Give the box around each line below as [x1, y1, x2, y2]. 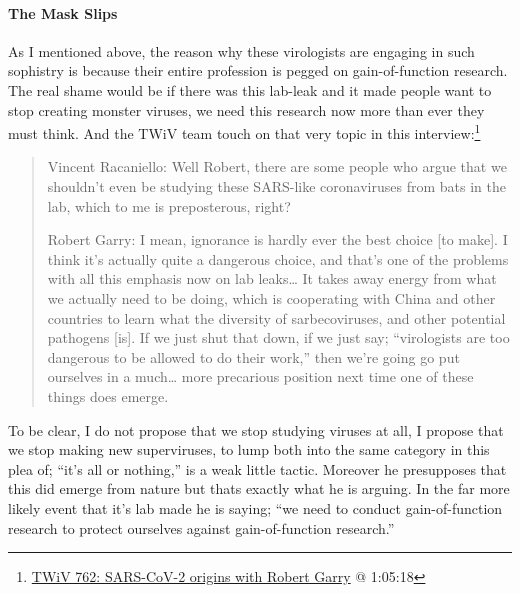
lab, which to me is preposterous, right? [47, 195, 291, 216]
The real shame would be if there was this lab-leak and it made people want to [8, 79, 492, 100]
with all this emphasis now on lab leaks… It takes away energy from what [47, 268, 497, 289]
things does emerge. [47, 385, 169, 406]
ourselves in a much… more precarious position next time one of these [47, 366, 474, 387]
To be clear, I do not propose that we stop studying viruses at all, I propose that [8, 419, 504, 440]
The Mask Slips [8, 2, 118, 23]
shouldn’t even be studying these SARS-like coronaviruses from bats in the [47, 176, 506, 197]
